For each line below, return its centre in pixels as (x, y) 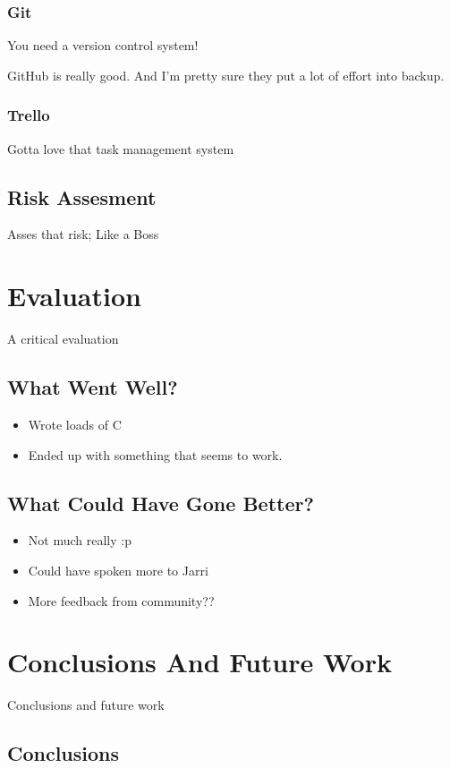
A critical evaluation (63, 339)
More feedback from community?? (121, 600)
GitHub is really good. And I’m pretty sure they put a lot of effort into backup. (226, 75)
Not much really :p (80, 540)
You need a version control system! (103, 45)
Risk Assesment (82, 196)
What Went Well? (93, 387)
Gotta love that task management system (121, 148)
